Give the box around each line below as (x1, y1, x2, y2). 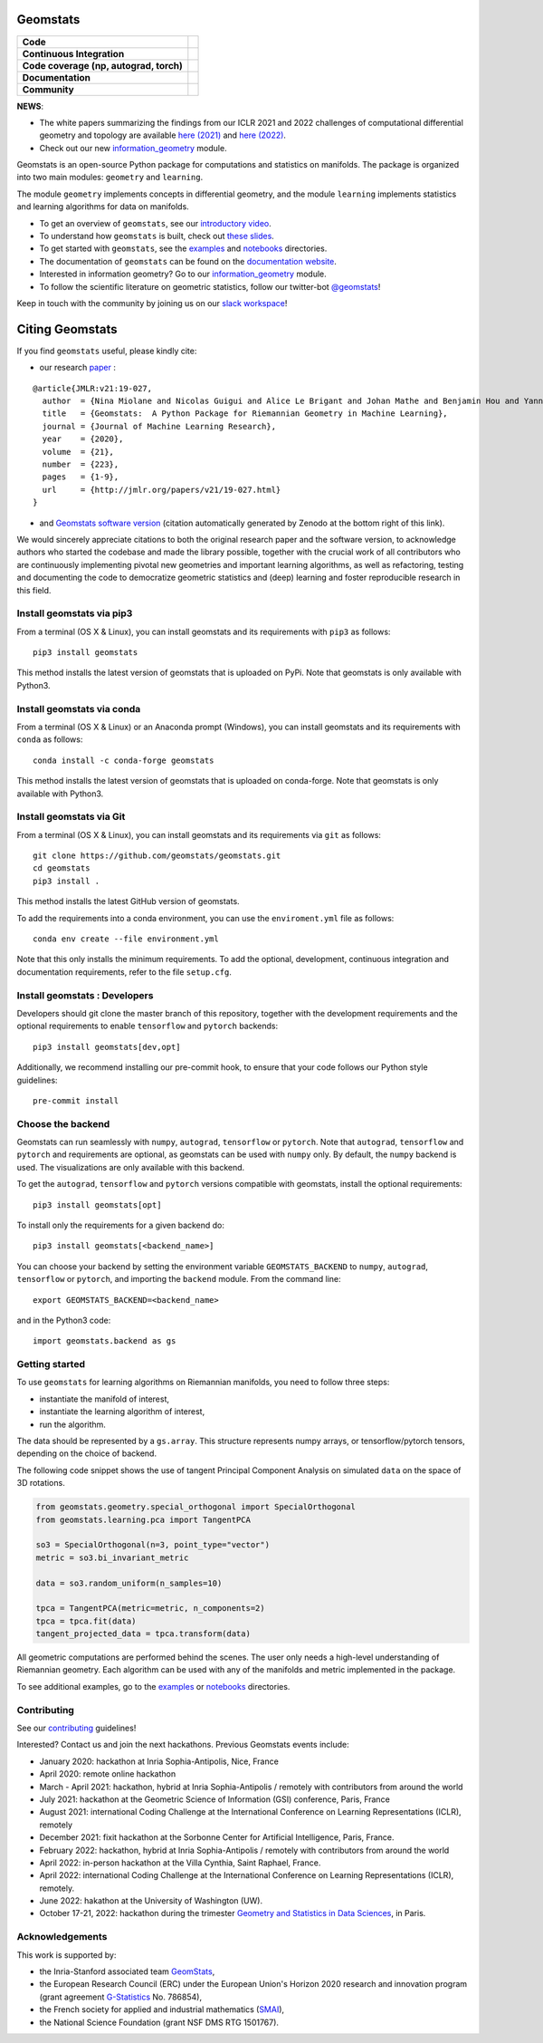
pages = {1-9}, (42, 472, 119, 482)
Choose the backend (16, 1117, 110, 1130)
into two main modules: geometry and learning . (16, 172, 204, 183)
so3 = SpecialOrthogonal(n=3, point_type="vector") (35, 1540, 271, 1550)
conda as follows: (16, 734, 83, 745)
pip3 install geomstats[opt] (33, 1200, 162, 1209)
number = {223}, (42, 459, 119, 470)
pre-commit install (33, 1095, 119, 1105)
